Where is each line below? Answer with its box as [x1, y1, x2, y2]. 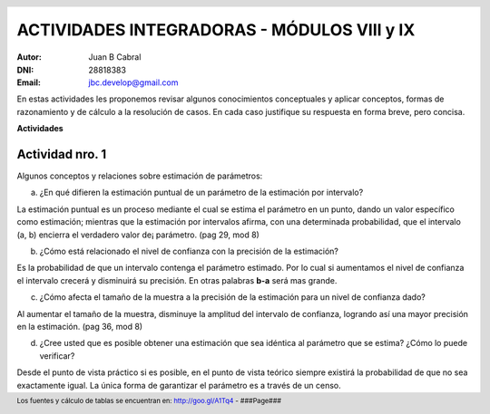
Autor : [16, 52, 43, 63]
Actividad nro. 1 [16, 146, 107, 162]
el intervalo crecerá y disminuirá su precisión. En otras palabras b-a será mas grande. [16, 274, 338, 285]
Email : [16, 77, 41, 88]
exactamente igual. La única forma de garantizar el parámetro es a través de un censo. [16, 380, 342, 390]
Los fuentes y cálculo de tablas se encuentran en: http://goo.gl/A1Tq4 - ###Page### [16, 396, 281, 405]
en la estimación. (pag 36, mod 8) [16, 321, 143, 332]
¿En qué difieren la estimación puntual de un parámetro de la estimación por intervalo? [39, 187, 364, 198]
